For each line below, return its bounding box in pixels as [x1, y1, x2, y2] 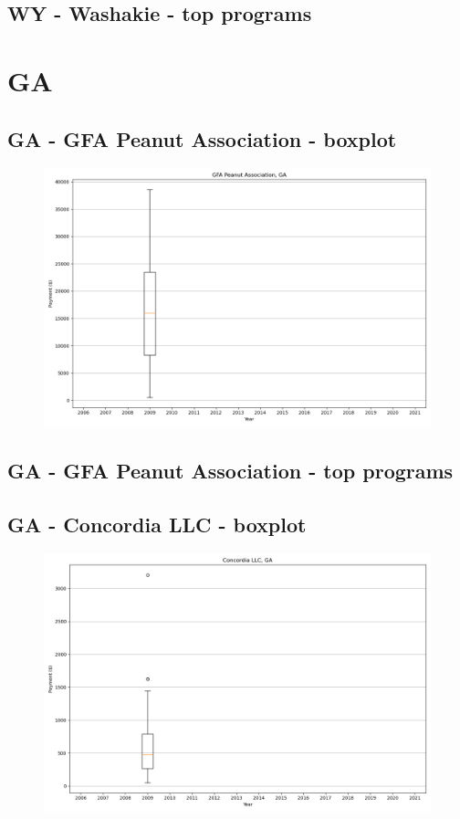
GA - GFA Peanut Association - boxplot [7, 124, 397, 152]
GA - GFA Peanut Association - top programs [7, 456, 454, 484]
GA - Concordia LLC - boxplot [7, 509, 307, 538]
